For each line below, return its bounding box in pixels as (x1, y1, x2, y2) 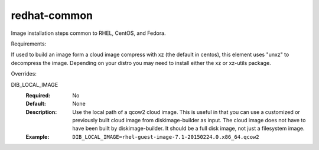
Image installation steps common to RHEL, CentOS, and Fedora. (11, 30, 166, 37)
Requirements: (11, 40, 47, 47)
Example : (25, 133, 50, 140)
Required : (25, 92, 50, 99)
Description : (25, 108, 57, 115)
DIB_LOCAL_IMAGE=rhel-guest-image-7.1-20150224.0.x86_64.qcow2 (72, 133, 259, 140)
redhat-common (11, 9, 93, 22)
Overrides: (11, 70, 37, 77)
